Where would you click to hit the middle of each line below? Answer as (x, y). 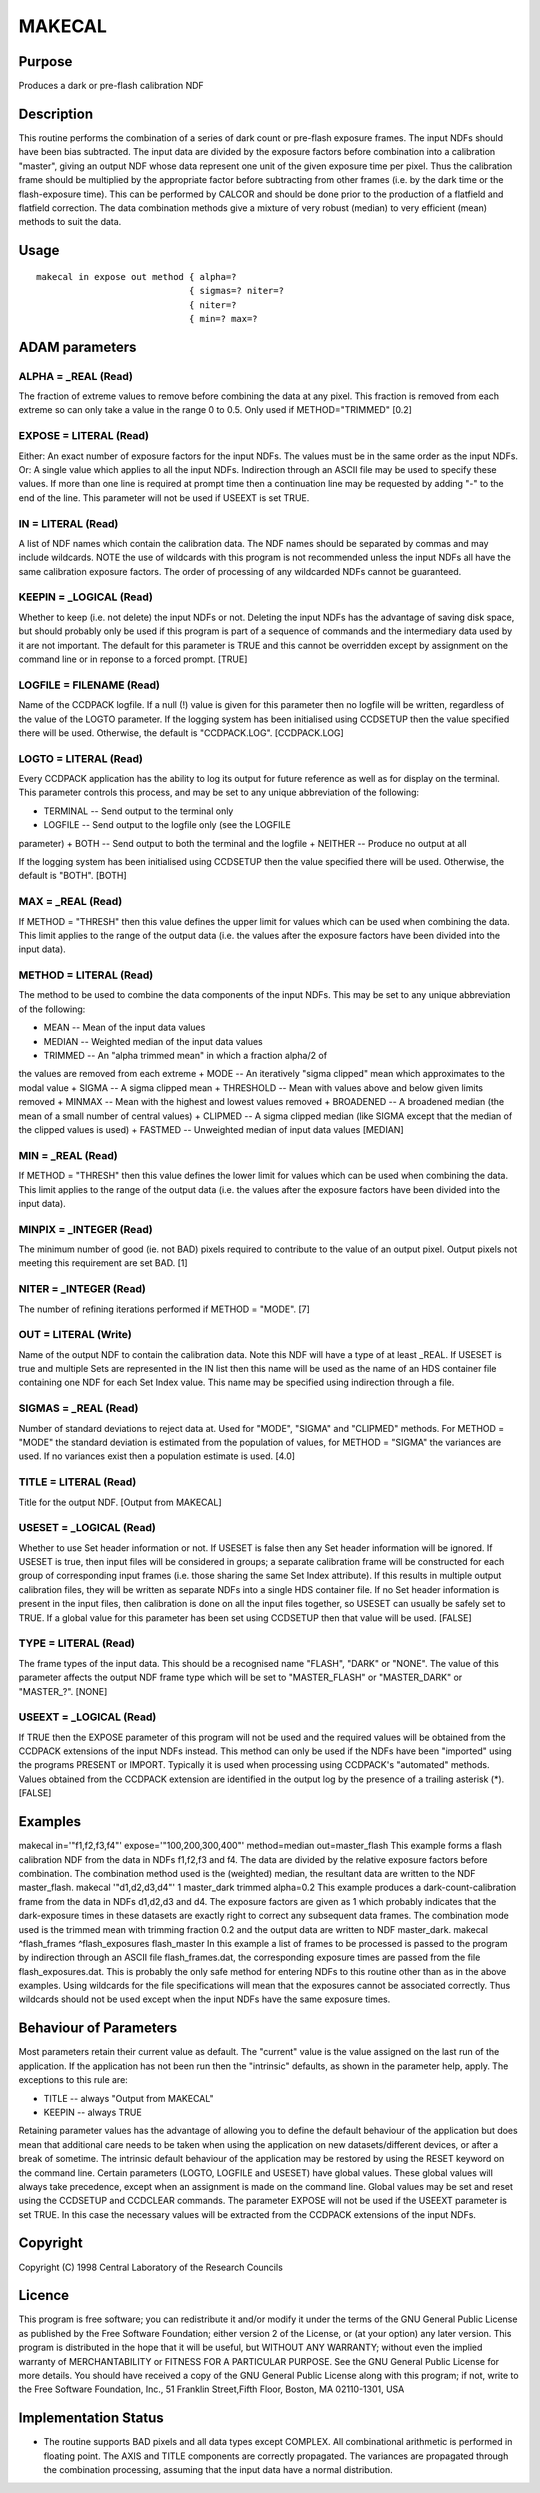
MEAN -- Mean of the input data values (124, 1027)
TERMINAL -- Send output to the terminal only (138, 811)
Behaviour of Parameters (98, 2028)
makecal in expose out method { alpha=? (136, 276)
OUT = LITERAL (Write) (75, 1335)
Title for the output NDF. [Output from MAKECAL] (120, 1502)
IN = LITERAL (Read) (68, 523)
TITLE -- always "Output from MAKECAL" (128, 2098)
